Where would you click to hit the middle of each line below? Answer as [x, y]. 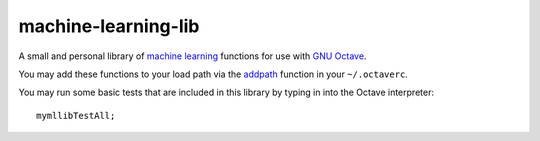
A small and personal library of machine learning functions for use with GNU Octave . [192, 56]
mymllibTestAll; [76, 115]
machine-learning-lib [109, 26]
